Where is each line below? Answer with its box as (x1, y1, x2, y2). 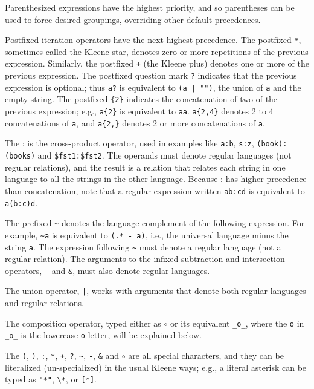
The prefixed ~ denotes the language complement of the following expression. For (5, 217, 305, 229)
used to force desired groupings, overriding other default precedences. (5, 13, 261, 25)
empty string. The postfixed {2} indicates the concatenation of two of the (5, 93, 278, 105)
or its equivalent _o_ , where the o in (170, 316, 304, 329)
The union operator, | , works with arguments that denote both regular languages (5, 284, 306, 297)
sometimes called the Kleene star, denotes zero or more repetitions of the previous (5, 45, 309, 57)
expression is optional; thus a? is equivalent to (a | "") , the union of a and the (5, 80, 301, 93)
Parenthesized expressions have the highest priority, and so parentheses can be (5, 1, 295, 13)
